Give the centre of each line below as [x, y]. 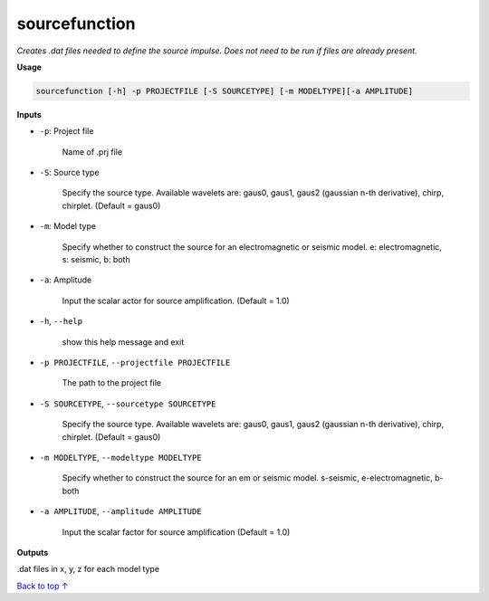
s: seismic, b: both [96, 260]
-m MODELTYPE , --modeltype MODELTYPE [121, 457]
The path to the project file [112, 383]
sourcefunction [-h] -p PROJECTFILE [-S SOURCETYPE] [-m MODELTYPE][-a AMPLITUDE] [225, 91]
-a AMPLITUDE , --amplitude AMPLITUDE [121, 511]
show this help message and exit [123, 342]
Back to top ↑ [43, 586]
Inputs [29, 114]
